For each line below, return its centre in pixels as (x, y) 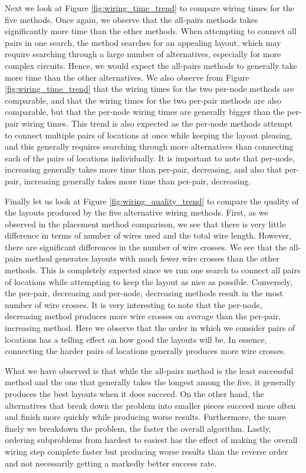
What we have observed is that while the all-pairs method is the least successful (149, 370)
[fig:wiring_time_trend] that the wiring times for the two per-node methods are (149, 89)
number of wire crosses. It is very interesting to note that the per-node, (134, 304)
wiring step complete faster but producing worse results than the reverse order (147, 451)
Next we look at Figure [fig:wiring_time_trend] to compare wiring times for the (149, 8)
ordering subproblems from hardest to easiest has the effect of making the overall (151, 440)
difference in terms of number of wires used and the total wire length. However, (148, 235)
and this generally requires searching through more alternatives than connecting (149, 146)
